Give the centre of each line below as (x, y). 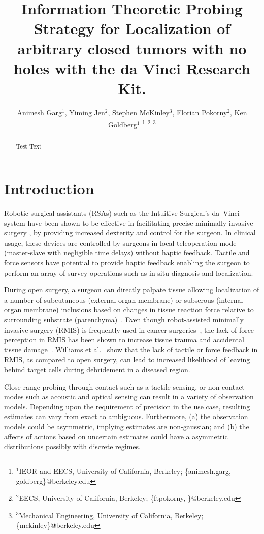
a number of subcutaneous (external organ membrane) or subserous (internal (124, 299)
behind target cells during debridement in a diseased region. (97, 369)
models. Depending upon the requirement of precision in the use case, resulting (127, 406)
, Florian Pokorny (200, 112)
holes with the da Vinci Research (132, 68)
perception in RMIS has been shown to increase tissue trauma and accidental (124, 339)
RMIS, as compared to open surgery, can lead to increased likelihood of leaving (127, 359)
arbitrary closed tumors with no (132, 48)
